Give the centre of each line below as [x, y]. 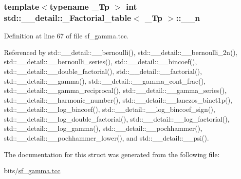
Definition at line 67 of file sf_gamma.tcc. [66, 36]
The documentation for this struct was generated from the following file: [112, 154]
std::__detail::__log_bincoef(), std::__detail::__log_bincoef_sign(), [110, 109]
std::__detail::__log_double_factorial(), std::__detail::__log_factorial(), [117, 118]
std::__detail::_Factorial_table [68, 17]
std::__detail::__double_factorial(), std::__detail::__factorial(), [103, 71]
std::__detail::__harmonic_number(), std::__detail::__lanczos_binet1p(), [118, 99]
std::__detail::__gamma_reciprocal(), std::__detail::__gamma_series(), [115, 90]
